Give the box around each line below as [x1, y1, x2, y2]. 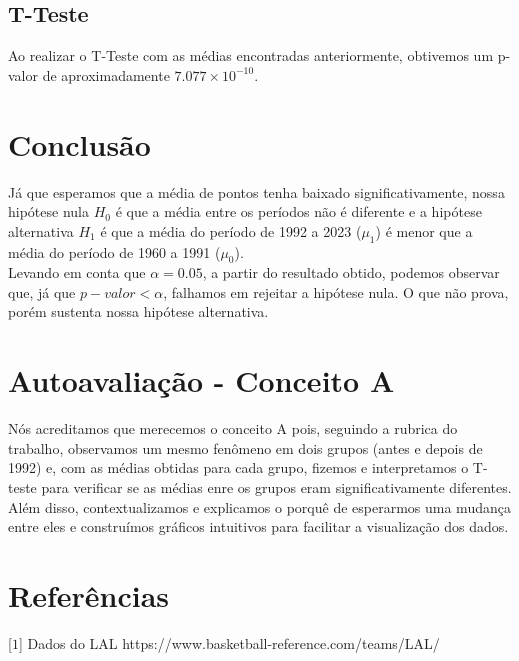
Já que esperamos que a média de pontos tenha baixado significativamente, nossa [8, 181, 505, 202]
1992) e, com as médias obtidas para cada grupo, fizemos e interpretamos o [8, 457, 469, 478]
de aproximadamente [42, 64, 170, 85]
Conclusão [8, 123, 151, 164]
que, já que [8, 281, 76, 302]
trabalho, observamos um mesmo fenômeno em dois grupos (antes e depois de [8, 437, 483, 458]
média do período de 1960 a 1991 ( [8, 241, 221, 262]
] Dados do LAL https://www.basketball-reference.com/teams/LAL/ [18, 632, 440, 653]
